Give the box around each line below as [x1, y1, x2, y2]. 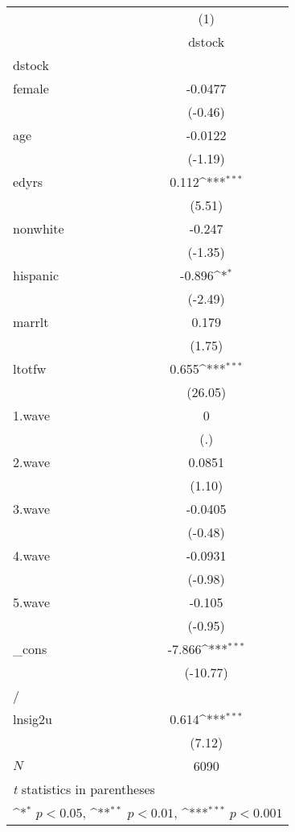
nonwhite [13, 219, 64, 238]
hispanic [13, 266, 59, 284]
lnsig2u [13, 710, 52, 728]
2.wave [13, 453, 51, 471]
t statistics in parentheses [13, 780, 155, 798]
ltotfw [13, 359, 47, 378]
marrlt [13, 313, 49, 331]
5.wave [13, 593, 51, 611]
